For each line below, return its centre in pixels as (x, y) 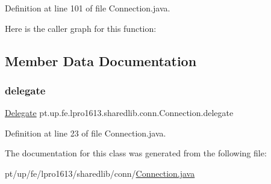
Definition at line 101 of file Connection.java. (88, 8)
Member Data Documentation (101, 60)
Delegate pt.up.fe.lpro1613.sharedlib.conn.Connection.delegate (119, 113)
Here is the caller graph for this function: (81, 28)
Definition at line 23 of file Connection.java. (86, 133)
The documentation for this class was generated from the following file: (136, 153)
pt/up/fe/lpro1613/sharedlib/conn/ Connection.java (100, 173)
